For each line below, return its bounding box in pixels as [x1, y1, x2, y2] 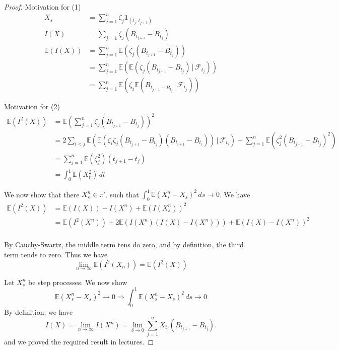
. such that [105, 189, 139, 199]
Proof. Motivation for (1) [4, 2, 81, 12]
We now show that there [4, 189, 80, 199]
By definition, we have [4, 306, 73, 317]
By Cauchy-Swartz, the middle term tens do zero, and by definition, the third [4, 239, 244, 250]
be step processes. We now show [28, 276, 127, 287]
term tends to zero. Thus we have [4, 249, 108, 259]
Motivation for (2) [4, 101, 60, 112]
